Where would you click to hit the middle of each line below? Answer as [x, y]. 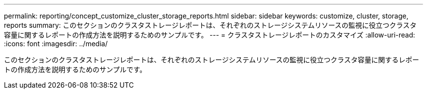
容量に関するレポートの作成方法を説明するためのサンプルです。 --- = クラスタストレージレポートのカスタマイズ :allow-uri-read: [210, 35]
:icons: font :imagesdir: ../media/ [56, 44]
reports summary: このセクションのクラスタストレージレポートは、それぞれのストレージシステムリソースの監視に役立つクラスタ [210, 25]
